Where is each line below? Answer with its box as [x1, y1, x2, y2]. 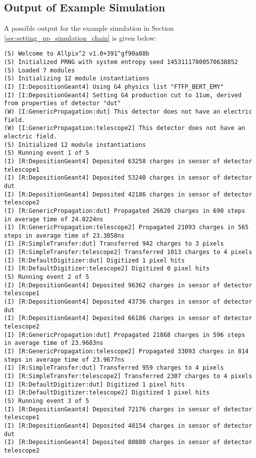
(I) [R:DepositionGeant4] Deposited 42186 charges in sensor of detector [4, 191, 253, 198]
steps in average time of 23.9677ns [4, 356, 125, 363]
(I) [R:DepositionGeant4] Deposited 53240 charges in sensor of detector [4, 174, 253, 182]
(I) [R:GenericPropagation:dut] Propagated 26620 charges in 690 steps [4, 207, 245, 214]
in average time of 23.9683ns [4, 339, 103, 347]
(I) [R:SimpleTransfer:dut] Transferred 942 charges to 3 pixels [4, 240, 224, 248]
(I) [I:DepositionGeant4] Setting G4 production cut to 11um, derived [4, 91, 242, 99]
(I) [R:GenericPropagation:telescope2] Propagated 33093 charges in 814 [4, 348, 249, 355]
